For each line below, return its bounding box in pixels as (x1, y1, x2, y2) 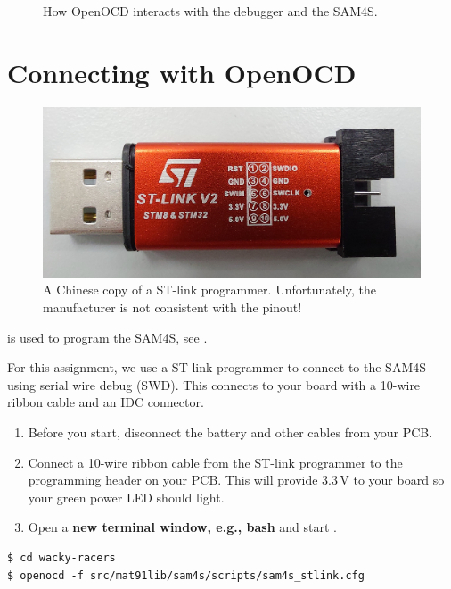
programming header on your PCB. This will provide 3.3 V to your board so (28, 470, 445, 489)
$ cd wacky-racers (7, 551, 116, 564)
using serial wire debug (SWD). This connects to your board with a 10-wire (7, 375, 421, 394)
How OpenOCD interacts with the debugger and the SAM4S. (43, 2, 378, 20)
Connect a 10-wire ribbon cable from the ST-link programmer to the (28, 452, 403, 471)
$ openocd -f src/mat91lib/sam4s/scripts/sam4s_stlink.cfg (7, 568, 365, 582)
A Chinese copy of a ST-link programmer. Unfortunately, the (43, 280, 376, 299)
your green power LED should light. (28, 487, 225, 506)
